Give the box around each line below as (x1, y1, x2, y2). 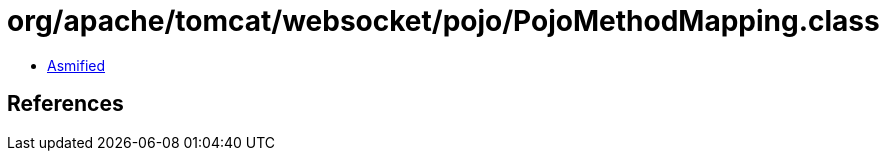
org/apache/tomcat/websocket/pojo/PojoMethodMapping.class (7, 4, 880, 38)
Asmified (47, 56, 106, 74)
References (7, 91, 124, 117)
